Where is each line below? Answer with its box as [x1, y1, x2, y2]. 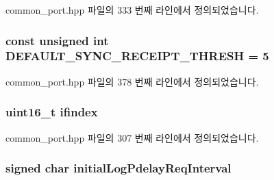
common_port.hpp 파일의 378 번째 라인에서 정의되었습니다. [5, 74, 259, 88]
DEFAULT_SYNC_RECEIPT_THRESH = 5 [5, 47, 269, 64]
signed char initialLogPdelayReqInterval [5, 159, 232, 177]
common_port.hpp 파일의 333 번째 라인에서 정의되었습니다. [5, 3, 259, 16]
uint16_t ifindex [5, 103, 98, 120]
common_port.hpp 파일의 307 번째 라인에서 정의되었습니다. [5, 130, 259, 144]
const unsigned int [5, 31, 109, 49]
